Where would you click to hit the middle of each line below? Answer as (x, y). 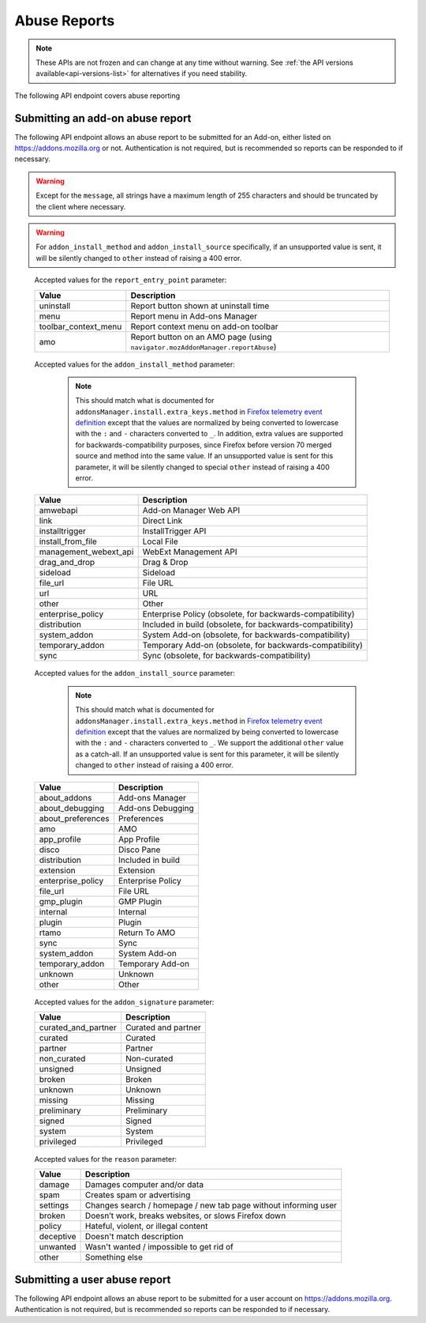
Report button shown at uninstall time (200, 306)
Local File (161, 541)
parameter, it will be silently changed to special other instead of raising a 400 (203, 467)
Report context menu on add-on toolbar (204, 326)
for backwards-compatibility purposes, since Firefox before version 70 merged (204, 445)
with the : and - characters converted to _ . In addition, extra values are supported (209, 434)
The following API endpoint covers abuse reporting (97, 96)
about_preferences (74, 818)
